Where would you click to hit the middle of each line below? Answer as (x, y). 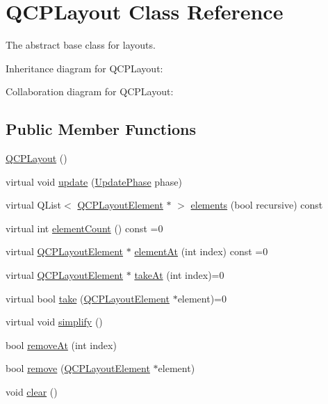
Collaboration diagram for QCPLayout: (90, 91)
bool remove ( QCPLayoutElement (78, 368)
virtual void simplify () (54, 322)
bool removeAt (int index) (61, 345)
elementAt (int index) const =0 (201, 251)
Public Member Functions (101, 129)
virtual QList (34, 205)
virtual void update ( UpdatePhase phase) (94, 181)
